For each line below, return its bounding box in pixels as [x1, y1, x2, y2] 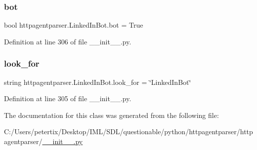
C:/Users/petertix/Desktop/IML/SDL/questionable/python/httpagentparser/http [4, 126, 253, 137]
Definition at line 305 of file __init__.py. [4, 93, 131, 104]
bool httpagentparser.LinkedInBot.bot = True [4, 20, 143, 30]
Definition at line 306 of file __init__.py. [4, 36, 131, 46]
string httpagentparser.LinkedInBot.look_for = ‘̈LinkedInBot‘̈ [4, 76, 191, 87]
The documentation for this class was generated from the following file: [4, 110, 219, 120]
